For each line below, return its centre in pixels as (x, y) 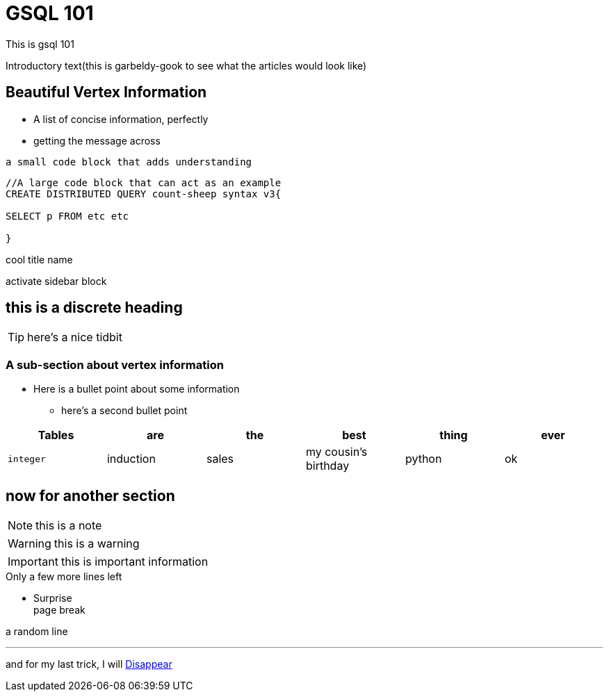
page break (59, 610)
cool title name (39, 259)
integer (27, 459)
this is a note (69, 526)
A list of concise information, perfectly (121, 119)
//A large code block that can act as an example (144, 182)
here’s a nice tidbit (75, 337)
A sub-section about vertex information (115, 364)
